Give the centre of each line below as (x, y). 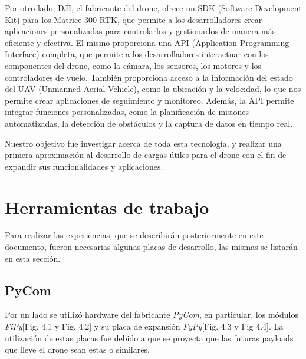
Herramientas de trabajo (107, 207)
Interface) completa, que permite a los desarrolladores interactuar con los (137, 54)
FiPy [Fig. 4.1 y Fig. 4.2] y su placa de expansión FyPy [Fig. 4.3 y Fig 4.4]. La (144, 326)
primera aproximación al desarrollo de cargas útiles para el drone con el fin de (146, 155)
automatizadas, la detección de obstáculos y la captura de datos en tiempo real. (149, 123)
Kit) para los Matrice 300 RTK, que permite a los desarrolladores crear (134, 19)
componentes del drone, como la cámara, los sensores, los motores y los (133, 65)
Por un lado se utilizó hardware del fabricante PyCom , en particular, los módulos (152, 314)
